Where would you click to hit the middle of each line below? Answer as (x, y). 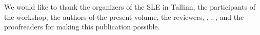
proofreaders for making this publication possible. (82, 27)
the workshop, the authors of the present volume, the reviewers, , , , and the (124, 16)
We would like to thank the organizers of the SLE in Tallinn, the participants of (130, 7)
